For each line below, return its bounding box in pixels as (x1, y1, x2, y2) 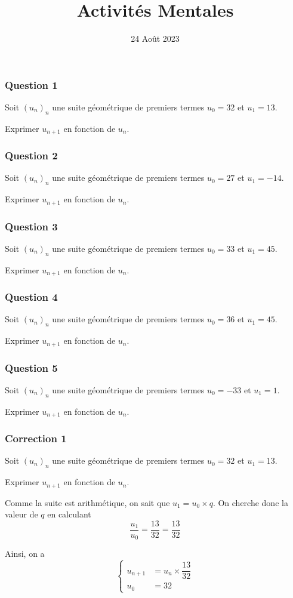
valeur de (5, 508, 38, 520)
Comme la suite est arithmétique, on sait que (5, 496, 170, 508)
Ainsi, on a (5, 547, 45, 560)
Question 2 (5, 148, 58, 163)
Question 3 (5, 218, 58, 233)
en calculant (47, 508, 91, 520)
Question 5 (5, 360, 58, 375)
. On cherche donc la (212, 496, 288, 508)
